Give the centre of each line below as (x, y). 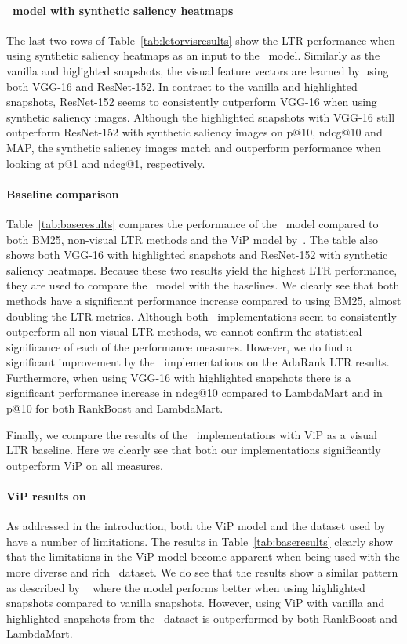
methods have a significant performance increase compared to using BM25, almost (204, 300)
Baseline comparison (63, 193)
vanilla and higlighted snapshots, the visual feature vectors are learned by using (198, 70)
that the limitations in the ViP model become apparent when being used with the (203, 557)
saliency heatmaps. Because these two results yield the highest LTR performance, (202, 269)
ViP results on (46, 496)
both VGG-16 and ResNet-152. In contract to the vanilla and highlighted (182, 86)
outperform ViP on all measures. (85, 465)
